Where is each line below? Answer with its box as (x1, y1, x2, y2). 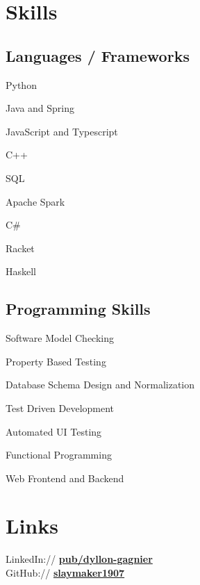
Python (6, 77, 37, 92)
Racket (6, 240, 35, 255)
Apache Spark (6, 194, 65, 208)
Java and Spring (6, 101, 75, 115)
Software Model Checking (6, 331, 114, 345)
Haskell (6, 264, 37, 279)
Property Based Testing (6, 354, 106, 368)
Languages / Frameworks (6, 44, 190, 66)
